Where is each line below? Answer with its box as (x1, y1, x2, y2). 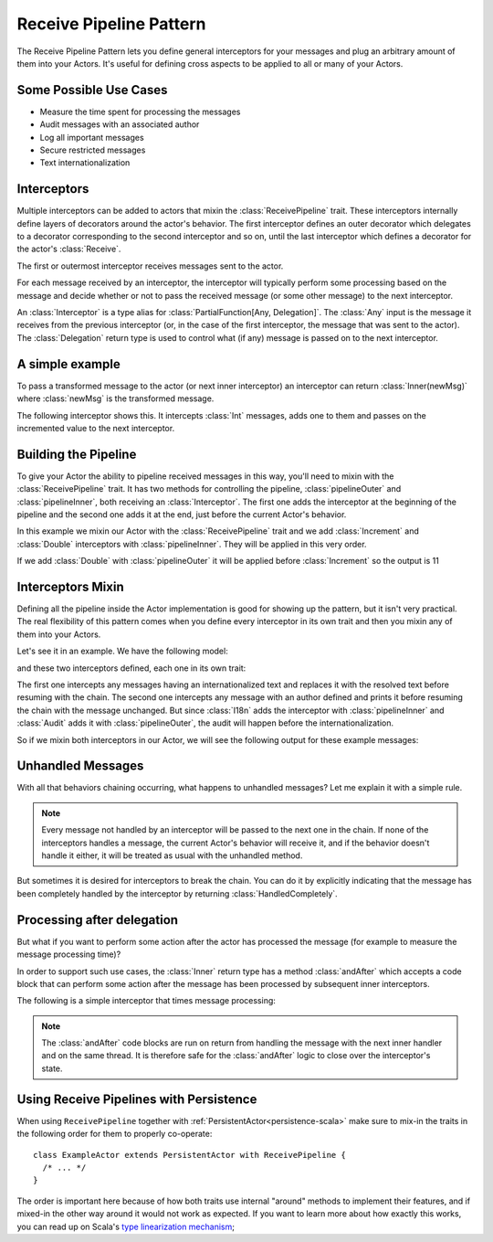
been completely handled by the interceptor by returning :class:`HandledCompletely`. (16, 887, 338, 899)
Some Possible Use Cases (16, 82, 168, 98)
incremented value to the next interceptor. (16, 422, 175, 433)
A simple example (16, 356, 121, 372)
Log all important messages (39, 132, 145, 143)
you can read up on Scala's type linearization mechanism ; (16, 1221, 235, 1232)
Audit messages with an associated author (39, 119, 200, 130)
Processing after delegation (16, 912, 178, 928)
